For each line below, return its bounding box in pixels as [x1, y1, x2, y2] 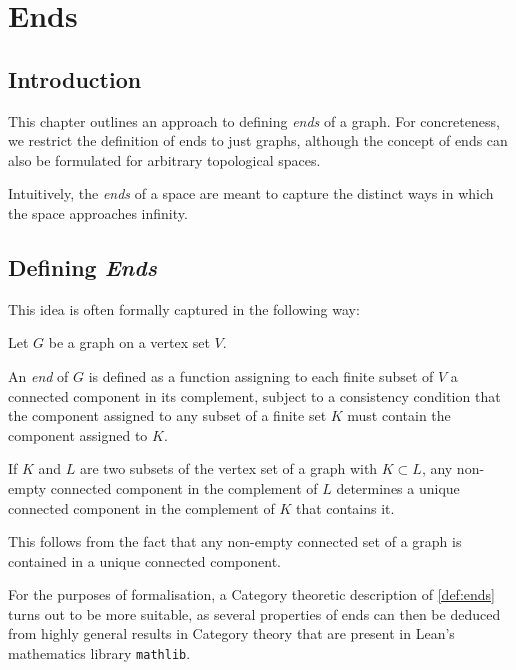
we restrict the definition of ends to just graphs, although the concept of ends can [8, 130, 508, 151]
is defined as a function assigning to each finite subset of [88, 365, 434, 386]
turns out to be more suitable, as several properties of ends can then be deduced [8, 603, 501, 624]
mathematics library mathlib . [8, 643, 191, 664]
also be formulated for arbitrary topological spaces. [8, 149, 321, 170]
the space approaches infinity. [8, 202, 188, 223]
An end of [8, 365, 69, 386]
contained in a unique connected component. [8, 550, 282, 571]
